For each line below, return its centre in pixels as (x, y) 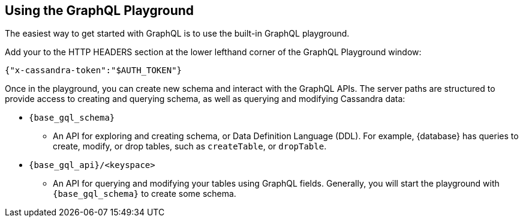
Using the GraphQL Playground (100, 10)
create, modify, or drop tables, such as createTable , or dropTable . (190, 146)
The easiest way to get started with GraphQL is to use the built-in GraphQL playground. (177, 34)
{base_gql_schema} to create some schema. (145, 194)
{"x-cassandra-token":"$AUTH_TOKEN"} (94, 70)
